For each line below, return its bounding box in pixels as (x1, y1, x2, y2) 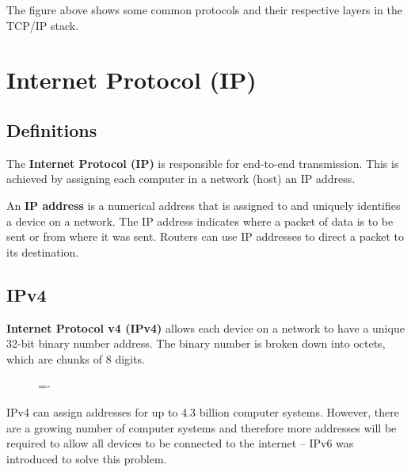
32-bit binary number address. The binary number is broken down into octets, (6, 335, 386, 352)
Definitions (6, 117, 97, 142)
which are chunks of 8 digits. (6, 350, 145, 367)
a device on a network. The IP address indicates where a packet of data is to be (6, 212, 394, 229)
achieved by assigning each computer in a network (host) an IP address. (6, 170, 356, 187)
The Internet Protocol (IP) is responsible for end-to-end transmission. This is (6, 154, 399, 171)
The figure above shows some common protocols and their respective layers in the (6, 2, 402, 17)
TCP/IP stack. (6, 17, 79, 33)
